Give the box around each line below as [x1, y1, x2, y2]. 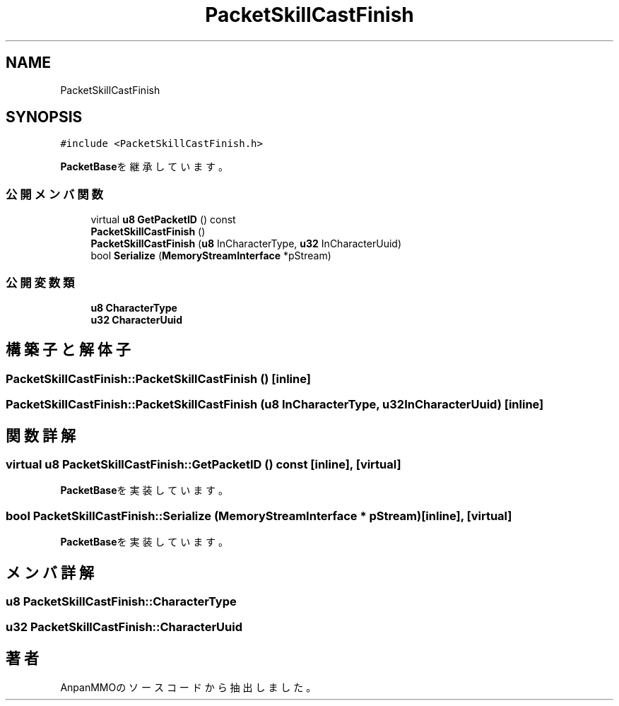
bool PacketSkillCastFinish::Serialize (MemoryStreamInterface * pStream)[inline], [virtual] [6, 508, 512, 523]
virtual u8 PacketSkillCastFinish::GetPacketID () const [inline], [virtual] [6, 457, 401, 471]
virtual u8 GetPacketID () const [90, 213, 236, 226]
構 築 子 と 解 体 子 [6, 341, 131, 359]
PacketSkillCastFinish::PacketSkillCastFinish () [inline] [6, 371, 311, 386]
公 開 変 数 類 [6, 275, 75, 290]
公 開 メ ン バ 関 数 [6, 187, 103, 201]
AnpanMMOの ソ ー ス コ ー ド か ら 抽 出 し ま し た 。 [60, 681, 317, 694]
